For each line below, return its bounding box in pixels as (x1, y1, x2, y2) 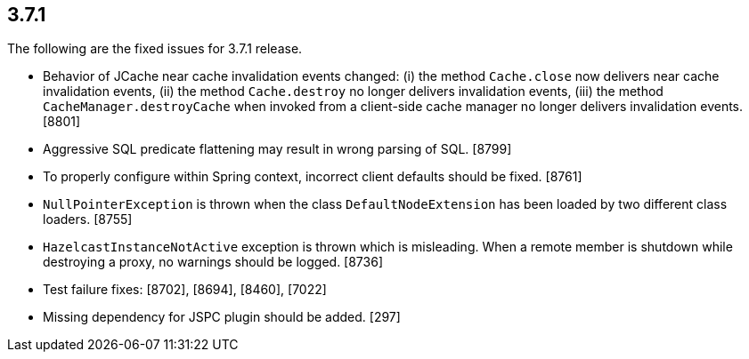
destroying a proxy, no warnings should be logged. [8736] (43, 254, 383, 270)
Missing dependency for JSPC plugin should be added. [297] (43, 309, 401, 325)
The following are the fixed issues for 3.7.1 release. (7, 41, 303, 57)
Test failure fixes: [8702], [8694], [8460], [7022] (43, 282, 327, 298)
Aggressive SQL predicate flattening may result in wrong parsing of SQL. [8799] (43, 141, 512, 157)
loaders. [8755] (43, 211, 133, 227)
